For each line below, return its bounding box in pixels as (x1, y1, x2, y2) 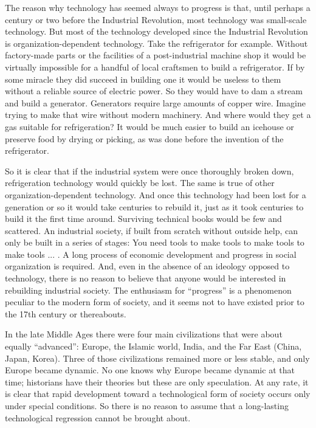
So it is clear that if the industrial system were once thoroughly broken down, (5, 164, 294, 177)
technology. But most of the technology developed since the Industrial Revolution (5, 25, 308, 38)
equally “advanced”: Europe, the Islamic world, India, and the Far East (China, (5, 340, 302, 353)
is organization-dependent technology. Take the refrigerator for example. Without (5, 36, 308, 49)
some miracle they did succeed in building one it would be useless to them (5, 72, 281, 85)
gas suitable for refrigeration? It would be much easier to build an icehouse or (5, 120, 294, 133)
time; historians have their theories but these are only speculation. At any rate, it (5, 375, 309, 388)
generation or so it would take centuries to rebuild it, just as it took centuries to (5, 200, 304, 213)
